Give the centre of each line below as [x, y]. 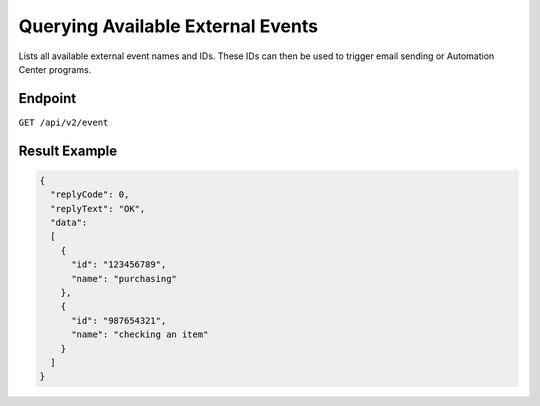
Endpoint [47, 98]
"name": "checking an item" [140, 334]
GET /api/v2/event [63, 122]
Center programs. [55, 69]
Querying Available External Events [168, 26]
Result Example [68, 150]
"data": [69, 223]
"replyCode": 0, [90, 194]
